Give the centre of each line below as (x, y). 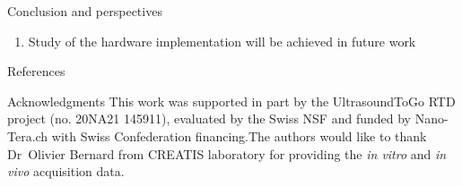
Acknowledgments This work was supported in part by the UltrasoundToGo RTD (231, 101)
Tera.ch (28, 135)
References (36, 71)
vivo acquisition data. (66, 171)
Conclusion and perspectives (85, 11)
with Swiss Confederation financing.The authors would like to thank (239, 135)
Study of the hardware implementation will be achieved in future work (222, 41)
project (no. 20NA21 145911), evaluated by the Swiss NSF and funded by (209, 118)
